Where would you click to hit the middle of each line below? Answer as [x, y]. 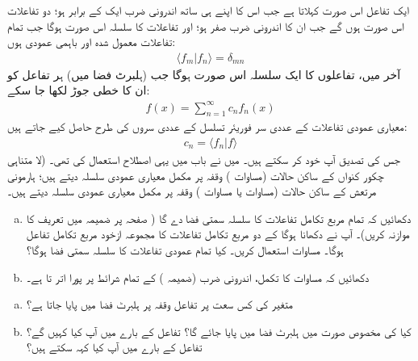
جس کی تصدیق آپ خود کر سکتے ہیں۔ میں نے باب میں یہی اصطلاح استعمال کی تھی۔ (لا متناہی [204, 159]
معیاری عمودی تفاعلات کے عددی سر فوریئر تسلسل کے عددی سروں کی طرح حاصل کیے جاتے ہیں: [207, 126]
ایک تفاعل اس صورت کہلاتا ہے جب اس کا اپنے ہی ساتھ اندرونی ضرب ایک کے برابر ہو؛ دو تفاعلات [209, 10]
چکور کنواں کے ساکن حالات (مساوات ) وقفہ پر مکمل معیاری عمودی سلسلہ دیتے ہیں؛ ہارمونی [196, 175]
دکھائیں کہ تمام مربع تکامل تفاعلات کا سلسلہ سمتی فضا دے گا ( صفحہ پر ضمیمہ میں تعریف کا [219, 218]
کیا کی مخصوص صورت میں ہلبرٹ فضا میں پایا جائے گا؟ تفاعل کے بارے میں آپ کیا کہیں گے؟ [219, 331]
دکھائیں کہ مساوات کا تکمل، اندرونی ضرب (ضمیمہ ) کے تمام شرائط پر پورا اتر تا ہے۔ [198, 277]
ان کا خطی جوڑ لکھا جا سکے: [79, 90]
